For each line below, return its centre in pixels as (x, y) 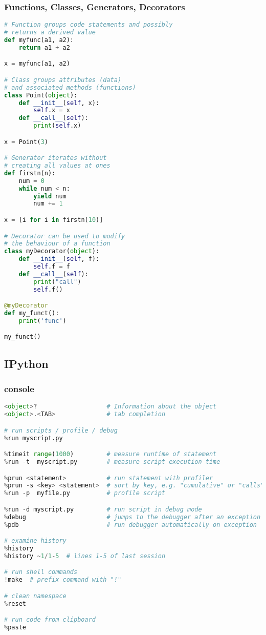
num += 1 (48, 204)
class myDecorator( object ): (52, 251)
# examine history (35, 541)
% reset (15, 603)
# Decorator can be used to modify (65, 236)
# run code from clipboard (50, 620)
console (19, 389)
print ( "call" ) (57, 282)
